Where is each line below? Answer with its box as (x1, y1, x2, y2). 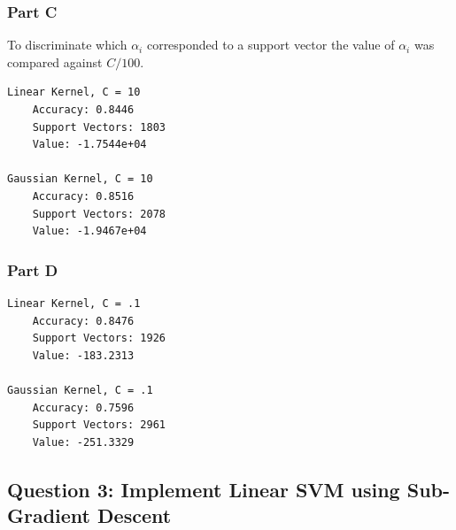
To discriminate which (7, 35, 128, 54)
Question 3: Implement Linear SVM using (7, 475, 400, 503)
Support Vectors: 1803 (32, 120, 166, 134)
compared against (7, 52, 103, 71)
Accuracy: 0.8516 (32, 189, 135, 203)
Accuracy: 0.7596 (32, 401, 135, 414)
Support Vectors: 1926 (32, 332, 166, 345)
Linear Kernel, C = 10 (7, 86, 141, 99)
